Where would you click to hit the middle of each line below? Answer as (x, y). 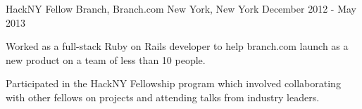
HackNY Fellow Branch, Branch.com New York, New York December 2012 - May (181, 8)
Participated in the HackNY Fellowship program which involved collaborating (173, 83)
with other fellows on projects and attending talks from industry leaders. (163, 97)
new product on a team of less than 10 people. (106, 59)
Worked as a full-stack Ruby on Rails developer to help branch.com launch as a (177, 46)
